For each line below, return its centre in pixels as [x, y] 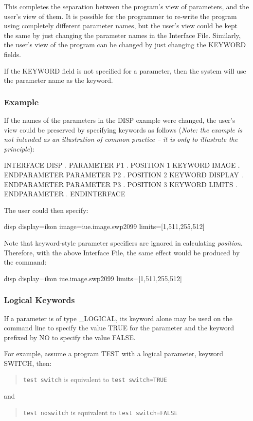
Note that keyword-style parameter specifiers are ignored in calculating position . [123, 242]
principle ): [19, 148]
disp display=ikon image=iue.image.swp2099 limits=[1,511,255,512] [104, 226]
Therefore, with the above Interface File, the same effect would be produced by [122, 252]
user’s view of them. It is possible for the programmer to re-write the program [120, 16]
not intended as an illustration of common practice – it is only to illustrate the [121, 139]
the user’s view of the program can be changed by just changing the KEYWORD [125, 45]
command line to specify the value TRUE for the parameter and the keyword [119, 328]
